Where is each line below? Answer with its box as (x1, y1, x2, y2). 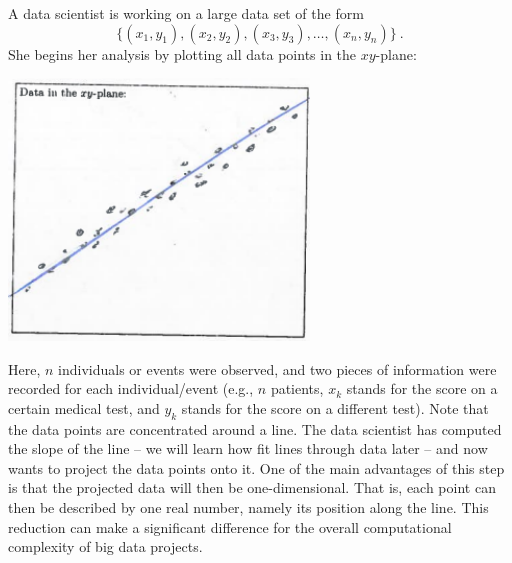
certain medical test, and (8, 397, 160, 418)
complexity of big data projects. (8, 536, 203, 557)
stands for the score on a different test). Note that (181, 397, 489, 418)
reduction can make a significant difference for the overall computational (8, 516, 452, 537)
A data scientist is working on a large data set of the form (8, 3, 364, 23)
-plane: (375, 43, 417, 64)
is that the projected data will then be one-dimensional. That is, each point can (8, 477, 496, 498)
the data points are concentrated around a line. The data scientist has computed (8, 418, 502, 439)
